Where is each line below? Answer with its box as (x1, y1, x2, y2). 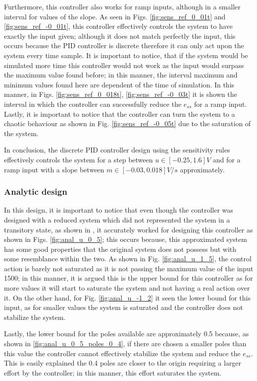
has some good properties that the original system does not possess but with (4, 243, 237, 254)
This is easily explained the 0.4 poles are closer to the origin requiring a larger (4, 358, 241, 368)
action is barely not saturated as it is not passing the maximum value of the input (4, 263, 254, 273)
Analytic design (4, 185, 67, 198)
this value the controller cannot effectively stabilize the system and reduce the (4, 348, 241, 358)
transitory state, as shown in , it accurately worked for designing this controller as (4, 224, 253, 234)
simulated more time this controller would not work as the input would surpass (4, 60, 244, 70)
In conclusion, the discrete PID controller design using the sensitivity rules (4, 145, 230, 155)
